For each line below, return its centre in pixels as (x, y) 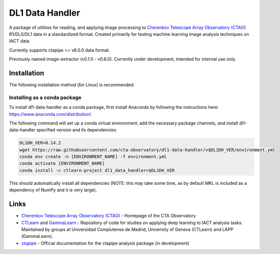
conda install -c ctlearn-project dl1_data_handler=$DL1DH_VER (97, 170)
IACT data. (20, 41)
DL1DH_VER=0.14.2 (40, 143)
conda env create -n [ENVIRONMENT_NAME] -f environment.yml (93, 157)
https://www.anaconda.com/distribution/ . (51, 114)
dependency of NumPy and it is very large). (53, 190)
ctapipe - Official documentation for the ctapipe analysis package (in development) (105, 243)
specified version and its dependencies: (77, 130)
